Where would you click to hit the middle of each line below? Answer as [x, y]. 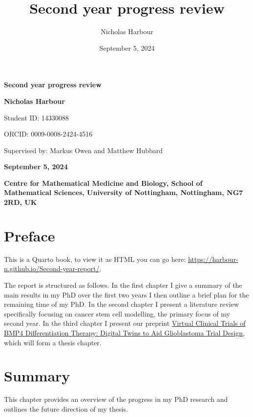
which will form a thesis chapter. [53, 342]
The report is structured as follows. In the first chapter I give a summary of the [123, 285]
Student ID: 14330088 [36, 117]
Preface [30, 235]
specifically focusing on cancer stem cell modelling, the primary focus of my [117, 313]
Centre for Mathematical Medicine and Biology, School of [103, 183]
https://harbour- [213, 259]
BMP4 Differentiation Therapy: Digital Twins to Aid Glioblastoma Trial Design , [125, 332]
